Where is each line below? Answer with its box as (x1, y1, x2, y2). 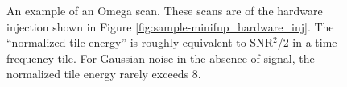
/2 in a (277, 34, 312, 51)
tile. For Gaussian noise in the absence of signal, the (57, 49, 315, 66)
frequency (6, 49, 54, 66)
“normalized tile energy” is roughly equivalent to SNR (6, 34, 273, 51)
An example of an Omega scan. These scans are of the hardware (6, 2, 323, 19)
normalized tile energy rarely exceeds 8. (6, 65, 201, 82)
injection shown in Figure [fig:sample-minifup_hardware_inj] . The (6, 18, 334, 35)
